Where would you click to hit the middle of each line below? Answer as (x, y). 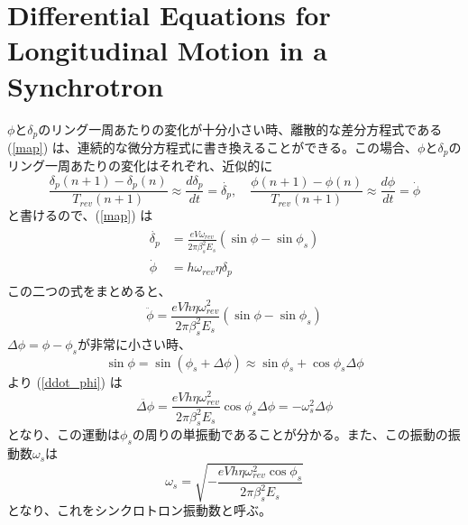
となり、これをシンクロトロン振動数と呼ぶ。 (140, 510)
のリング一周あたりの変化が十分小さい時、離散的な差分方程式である (240, 129)
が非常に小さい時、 (134, 343)
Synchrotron (86, 85)
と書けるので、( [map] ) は (80, 215)
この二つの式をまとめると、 (89, 290)
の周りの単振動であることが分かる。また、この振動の (290, 434)
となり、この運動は (64, 434)
